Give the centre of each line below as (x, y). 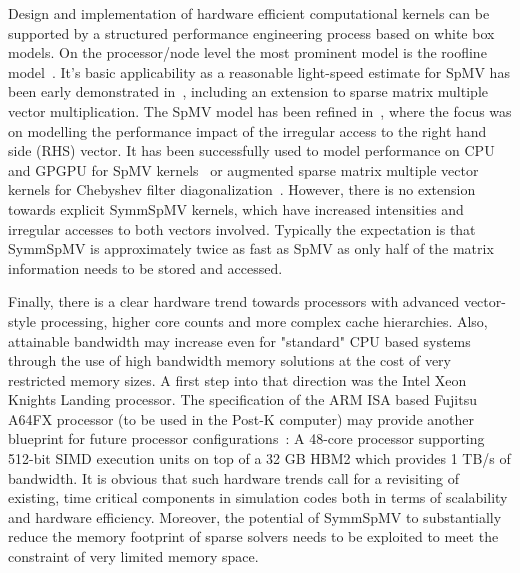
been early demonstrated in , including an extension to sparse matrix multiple (248, 91)
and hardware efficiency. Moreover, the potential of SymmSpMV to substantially (255, 516)
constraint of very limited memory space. (133, 556)
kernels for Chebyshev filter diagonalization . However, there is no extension (242, 189)
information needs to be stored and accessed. (145, 267)
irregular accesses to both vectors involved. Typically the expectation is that (242, 228)
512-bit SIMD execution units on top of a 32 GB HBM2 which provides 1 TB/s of (259, 458)
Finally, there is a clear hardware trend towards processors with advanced (234, 301)
